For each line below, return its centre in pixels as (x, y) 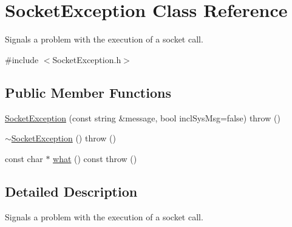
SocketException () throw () (63, 138)
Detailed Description (71, 191)
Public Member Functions (88, 92)
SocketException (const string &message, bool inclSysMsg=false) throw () (143, 117)
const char (24, 158)
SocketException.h (87, 59)
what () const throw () (95, 158)
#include (22, 59)
